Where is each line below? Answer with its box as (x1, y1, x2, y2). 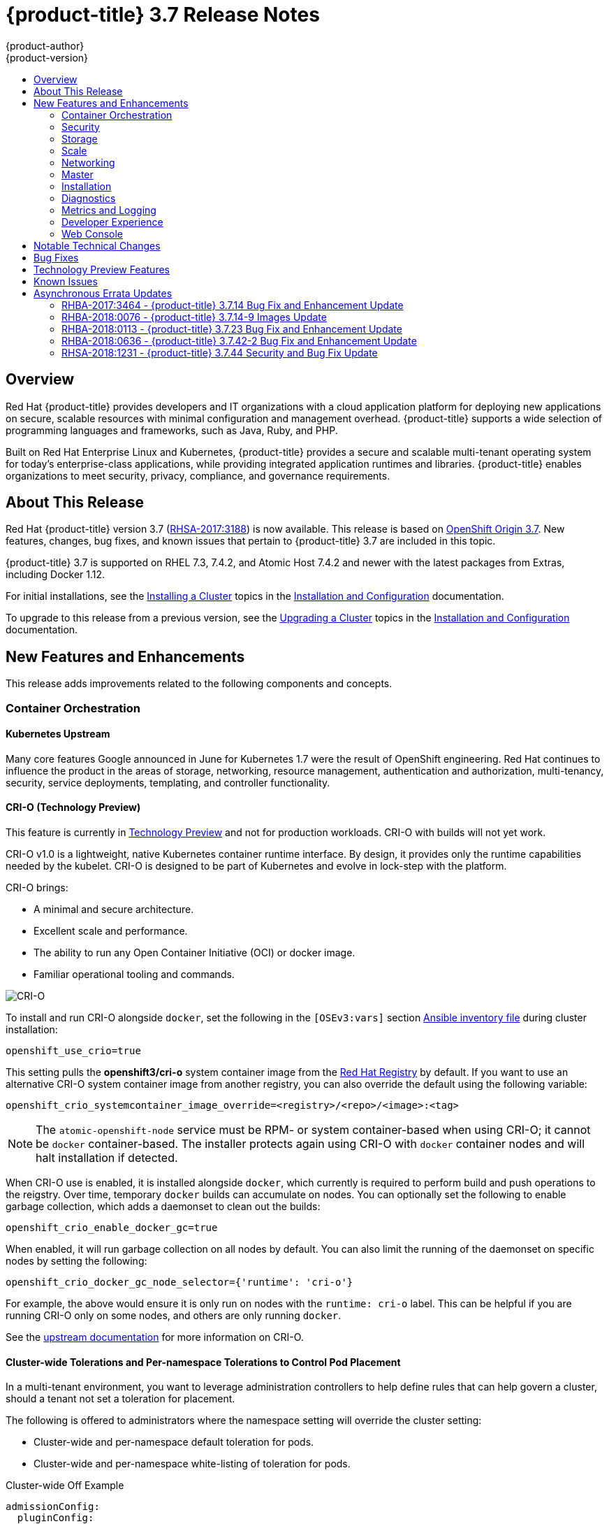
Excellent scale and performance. (34, 925, 188, 937)
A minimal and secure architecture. (34, 903, 194, 916)
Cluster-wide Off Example (6, 1479, 124, 1492)
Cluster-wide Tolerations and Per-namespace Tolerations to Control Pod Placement (6, 1356, 401, 1368)
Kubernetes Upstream (6, 728, 110, 740)
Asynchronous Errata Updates (34, 287, 173, 299)
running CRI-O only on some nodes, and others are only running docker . (6, 1309, 342, 1322)
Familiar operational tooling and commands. (34, 968, 235, 981)
